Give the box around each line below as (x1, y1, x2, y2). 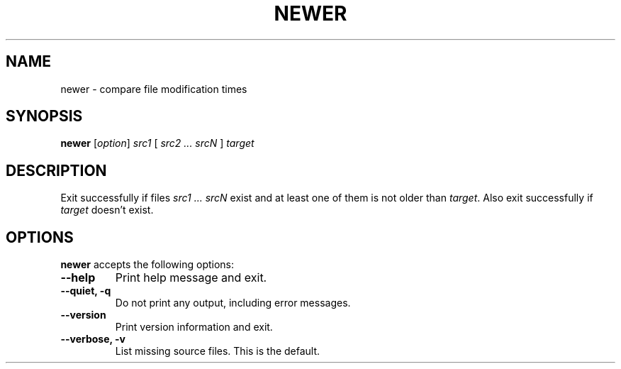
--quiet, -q (60, 285, 111, 297)
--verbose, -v (60, 333, 125, 346)
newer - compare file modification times (60, 82, 247, 95)
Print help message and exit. (115, 270, 267, 285)
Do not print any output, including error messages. (115, 297, 351, 309)
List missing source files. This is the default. (115, 345, 320, 358)
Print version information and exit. (115, 321, 273, 334)
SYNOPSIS (6, 107, 83, 126)
